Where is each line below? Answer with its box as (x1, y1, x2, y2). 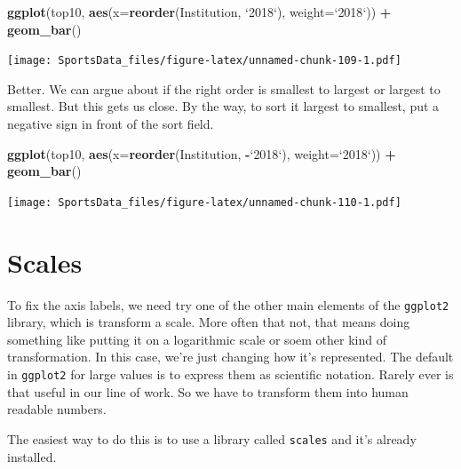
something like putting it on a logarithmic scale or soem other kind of (7, 330, 386, 348)
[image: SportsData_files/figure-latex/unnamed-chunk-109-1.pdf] (7, 54, 401, 68)
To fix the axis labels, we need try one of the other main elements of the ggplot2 (7, 295, 449, 314)
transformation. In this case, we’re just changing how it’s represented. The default (7, 347, 454, 366)
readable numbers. (7, 400, 107, 418)
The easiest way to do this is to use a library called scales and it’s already (7, 429, 417, 448)
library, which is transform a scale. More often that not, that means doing (7, 313, 410, 331)
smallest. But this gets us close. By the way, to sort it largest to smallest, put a (7, 97, 440, 115)
